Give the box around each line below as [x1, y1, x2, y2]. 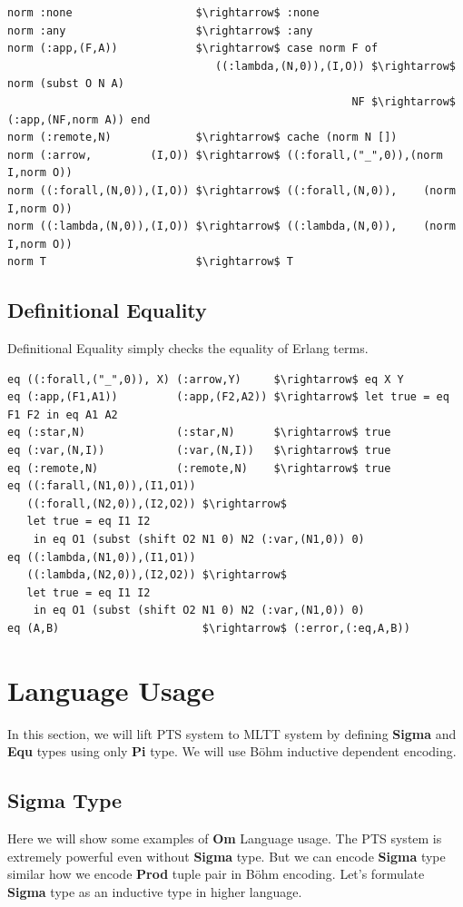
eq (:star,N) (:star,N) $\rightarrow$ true [7, 426, 391, 439]
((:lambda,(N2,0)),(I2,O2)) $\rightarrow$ [26, 568, 287, 582]
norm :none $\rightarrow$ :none [7, 6, 320, 19]
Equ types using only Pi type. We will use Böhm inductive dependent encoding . [7, 742, 457, 761]
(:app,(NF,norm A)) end [7, 113, 151, 126]
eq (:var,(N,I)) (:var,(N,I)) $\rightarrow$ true [7, 444, 391, 458]
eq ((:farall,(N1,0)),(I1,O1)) [7, 479, 196, 493]
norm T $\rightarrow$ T [7, 255, 293, 269]
